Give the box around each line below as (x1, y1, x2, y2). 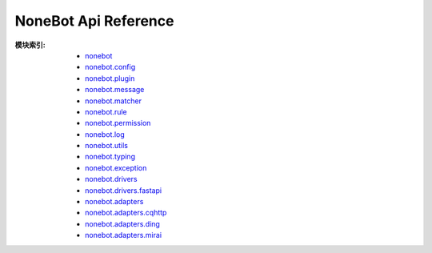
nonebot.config (85, 62, 136, 72)
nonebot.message (85, 85, 145, 94)
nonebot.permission (85, 118, 151, 128)
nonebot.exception (85, 163, 147, 172)
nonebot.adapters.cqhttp (85, 208, 167, 218)
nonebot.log (85, 129, 126, 139)
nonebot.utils (85, 141, 128, 151)
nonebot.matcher (85, 96, 142, 106)
